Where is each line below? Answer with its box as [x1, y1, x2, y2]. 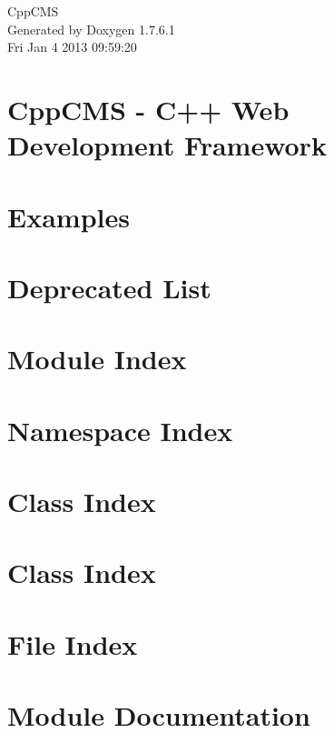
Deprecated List [7, 268, 211, 306]
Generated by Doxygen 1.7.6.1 [7, 19, 175, 38]
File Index [7, 625, 138, 662]
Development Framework [7, 126, 327, 164]
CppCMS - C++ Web [7, 90, 290, 127]
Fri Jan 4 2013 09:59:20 [7, 37, 137, 56]
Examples [7, 197, 130, 235]
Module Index [7, 340, 187, 377]
